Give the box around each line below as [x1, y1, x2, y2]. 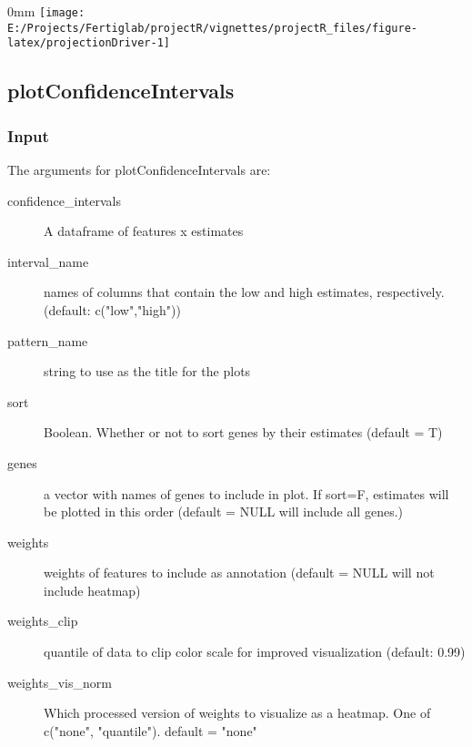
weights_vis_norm [7, 672, 112, 691]
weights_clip [7, 611, 78, 630]
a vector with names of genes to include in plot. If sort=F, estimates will [44, 484, 449, 503]
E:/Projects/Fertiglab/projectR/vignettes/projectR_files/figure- [7, 21, 418, 35]
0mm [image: [7, 2, 85, 20]
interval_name [7, 251, 89, 271]
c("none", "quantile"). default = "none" [44, 721, 257, 740]
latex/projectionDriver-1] [7, 36, 170, 50]
